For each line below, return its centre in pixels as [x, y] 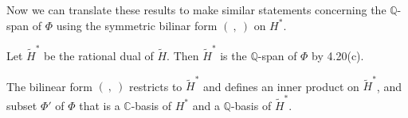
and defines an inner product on [281, 86]
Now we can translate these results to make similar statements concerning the [196, 10]
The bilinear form [49, 86]
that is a [100, 105]
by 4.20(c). [338, 55]
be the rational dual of [99, 55]
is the [233, 55]
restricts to [156, 86]
